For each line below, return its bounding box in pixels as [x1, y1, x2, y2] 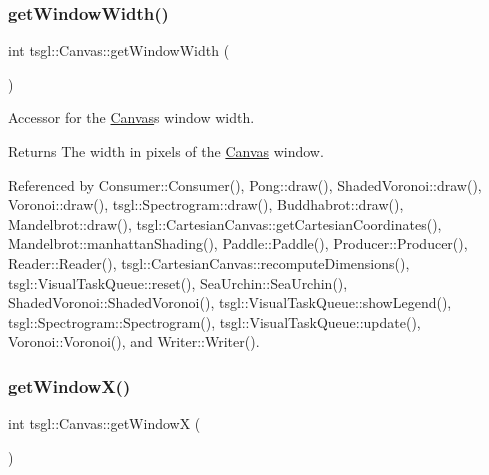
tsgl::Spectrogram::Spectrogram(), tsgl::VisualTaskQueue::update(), [8, 311, 421, 332]
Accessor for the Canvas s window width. [8, 107, 255, 128]
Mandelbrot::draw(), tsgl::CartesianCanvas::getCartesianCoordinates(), [8, 213, 442, 234]
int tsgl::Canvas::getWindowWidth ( [8, 40, 230, 61]
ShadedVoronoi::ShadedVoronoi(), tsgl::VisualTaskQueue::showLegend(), [8, 292, 452, 313]
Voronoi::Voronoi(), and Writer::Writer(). [8, 331, 260, 352]
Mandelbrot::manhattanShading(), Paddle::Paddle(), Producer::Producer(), [8, 233, 468, 254]
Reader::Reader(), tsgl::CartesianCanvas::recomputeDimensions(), [8, 252, 410, 273]
